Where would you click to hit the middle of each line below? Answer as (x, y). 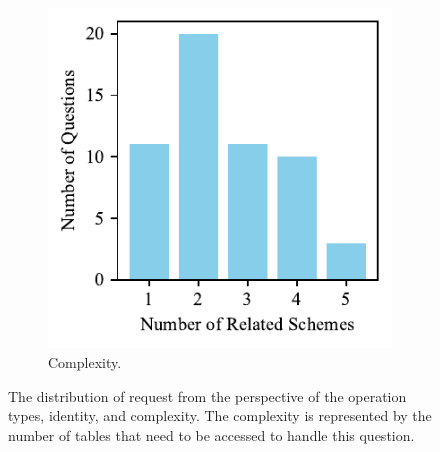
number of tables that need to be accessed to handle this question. (211, 434)
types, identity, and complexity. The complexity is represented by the (220, 415)
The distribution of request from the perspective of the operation (207, 395)
